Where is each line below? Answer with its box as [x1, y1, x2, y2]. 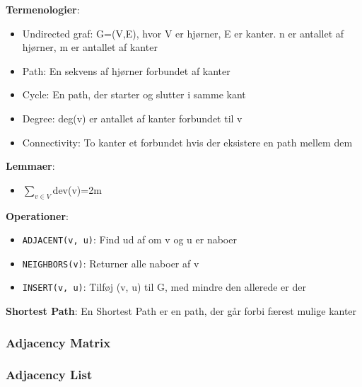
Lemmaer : [6, 158, 55, 173]
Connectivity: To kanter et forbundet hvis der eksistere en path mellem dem [22, 134, 353, 149]
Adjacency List [6, 366, 93, 383]
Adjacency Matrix [6, 333, 111, 351]
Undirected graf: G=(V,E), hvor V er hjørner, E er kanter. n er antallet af [22, 25, 344, 40]
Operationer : [6, 208, 69, 223]
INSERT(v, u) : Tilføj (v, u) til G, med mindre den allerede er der [22, 279, 306, 294]
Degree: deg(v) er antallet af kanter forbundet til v [22, 110, 243, 125]
